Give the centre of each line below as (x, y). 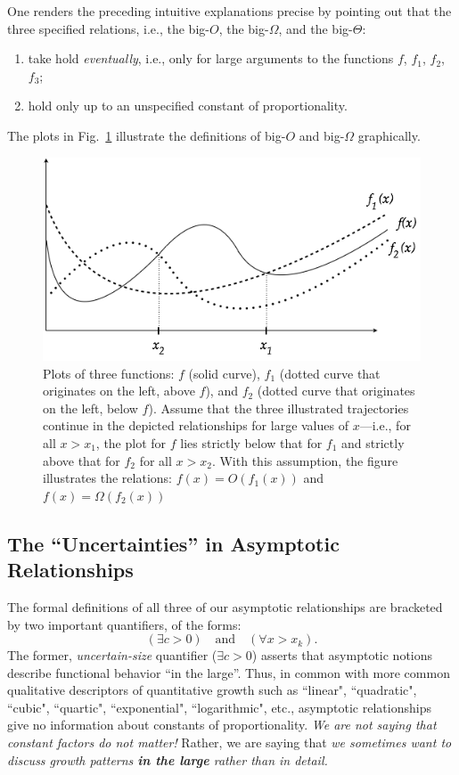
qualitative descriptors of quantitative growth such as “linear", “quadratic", (212, 690)
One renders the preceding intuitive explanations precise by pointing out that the (229, 11)
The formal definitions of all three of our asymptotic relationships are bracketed (225, 606)
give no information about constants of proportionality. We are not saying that (222, 725)
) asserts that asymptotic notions (342, 655)
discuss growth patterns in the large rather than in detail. (168, 759)
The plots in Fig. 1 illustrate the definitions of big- (147, 135)
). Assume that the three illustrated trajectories (279, 408)
